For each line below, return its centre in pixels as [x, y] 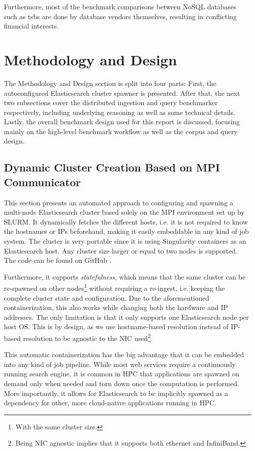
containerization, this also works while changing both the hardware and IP [116, 307]
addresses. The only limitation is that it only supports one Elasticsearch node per [127, 317]
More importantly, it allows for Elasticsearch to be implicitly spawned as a [116, 393]
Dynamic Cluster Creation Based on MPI [112, 167]
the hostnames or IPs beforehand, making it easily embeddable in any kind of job [127, 231]
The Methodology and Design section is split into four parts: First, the [110, 83]
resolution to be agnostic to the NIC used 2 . [88, 337]
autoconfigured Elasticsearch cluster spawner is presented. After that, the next [122, 93]
